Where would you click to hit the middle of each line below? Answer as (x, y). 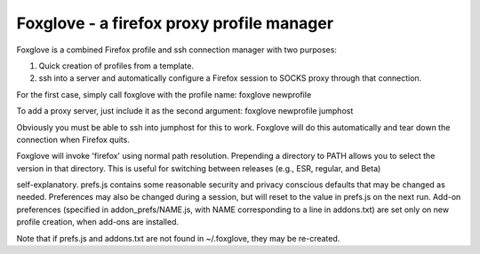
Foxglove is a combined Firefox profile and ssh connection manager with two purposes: (177, 50)
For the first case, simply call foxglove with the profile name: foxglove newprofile (164, 94)
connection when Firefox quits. (73, 139)
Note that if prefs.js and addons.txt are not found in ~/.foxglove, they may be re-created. (178, 238)
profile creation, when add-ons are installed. (98, 222)
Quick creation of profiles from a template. (116, 66)
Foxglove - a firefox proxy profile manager (175, 23)
